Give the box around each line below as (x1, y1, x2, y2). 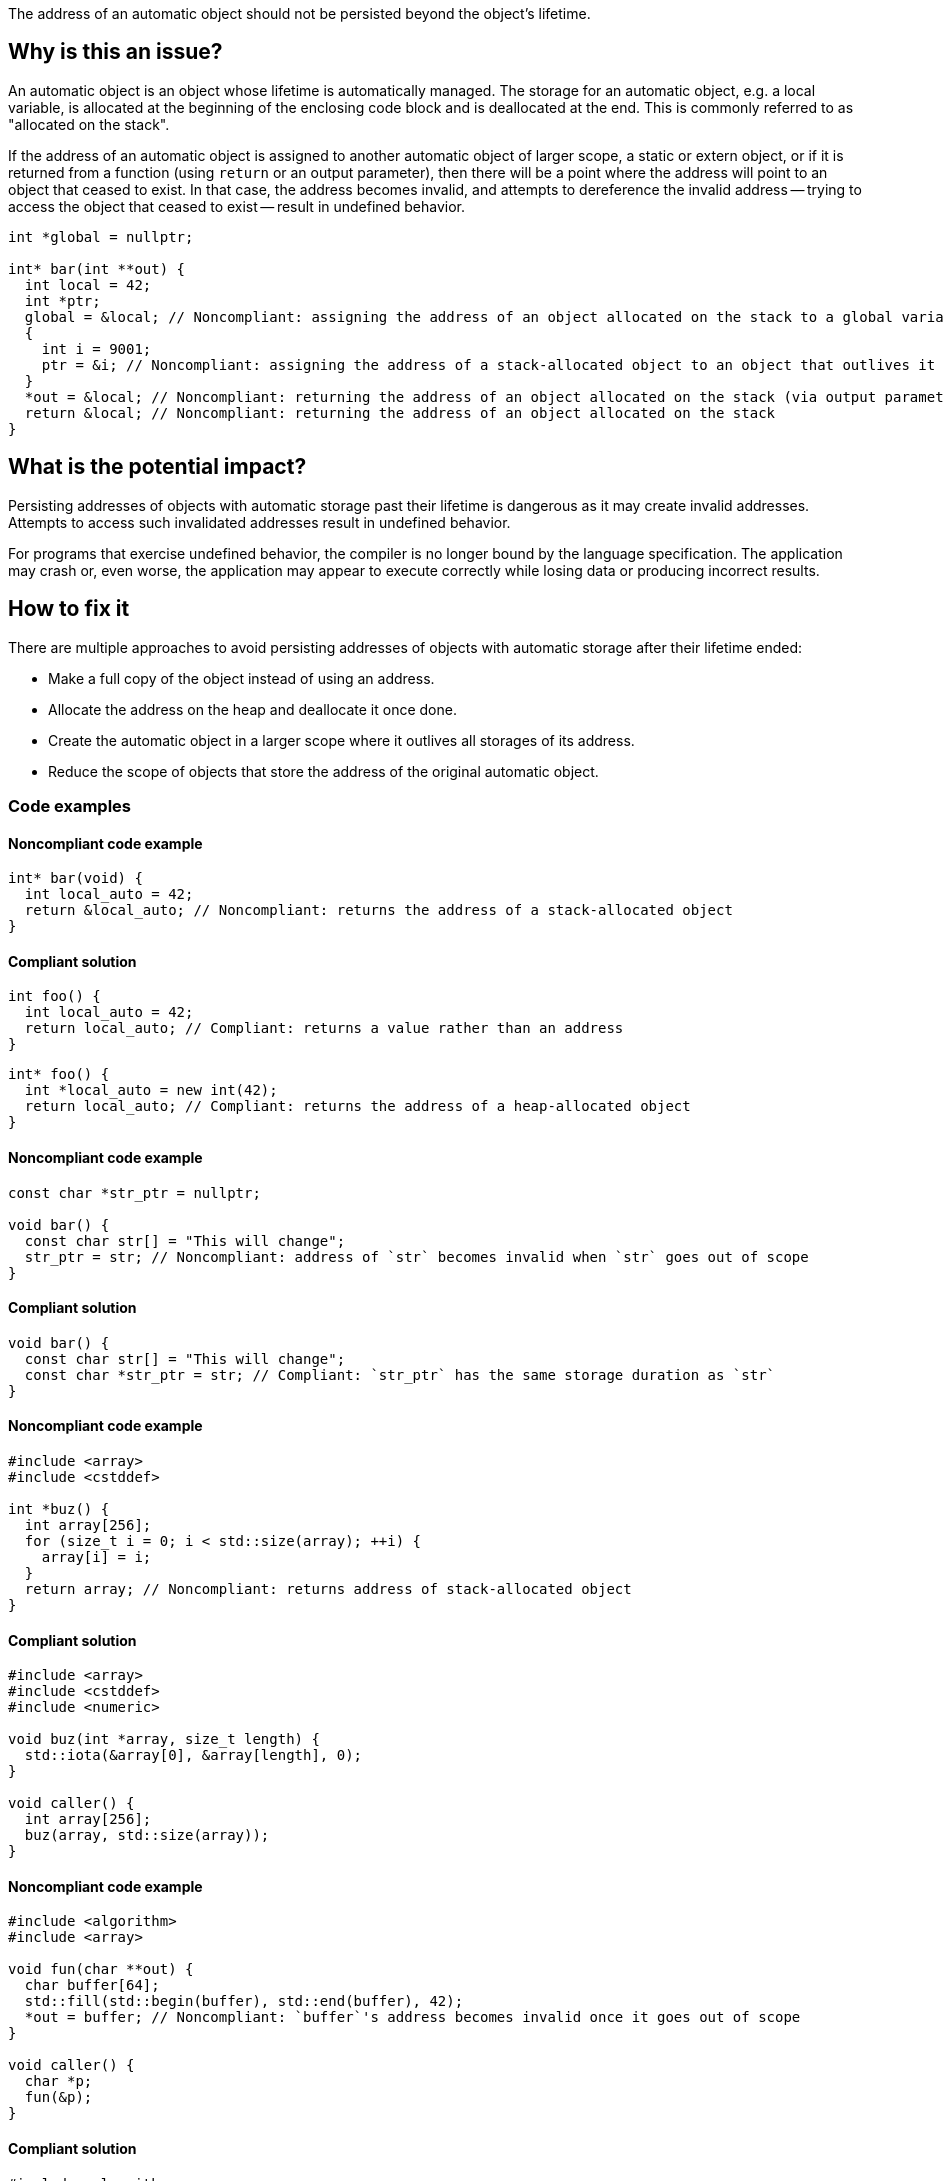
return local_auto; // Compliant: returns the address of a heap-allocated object (24, 1098, 691, 1115)
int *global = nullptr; (8, 228, 194, 245)
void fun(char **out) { (8, 1961, 194, 1978)
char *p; (24, 2073, 93, 2090)
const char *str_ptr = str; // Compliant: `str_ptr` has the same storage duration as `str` (24, 1366, 776, 1383)
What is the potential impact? (8, 454, 307, 480)
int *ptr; (24, 292, 101, 309)
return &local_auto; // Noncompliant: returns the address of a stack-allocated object (24, 902, 733, 919)
